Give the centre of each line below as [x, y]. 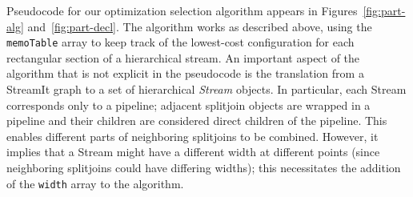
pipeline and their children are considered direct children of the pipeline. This [197, 121]
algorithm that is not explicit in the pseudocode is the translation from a [185, 73]
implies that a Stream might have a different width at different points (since [193, 152]
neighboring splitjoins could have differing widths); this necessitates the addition [204, 167]
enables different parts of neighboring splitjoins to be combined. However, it [192, 136]
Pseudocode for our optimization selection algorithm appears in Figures [182, 10]
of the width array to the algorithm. [95, 183]
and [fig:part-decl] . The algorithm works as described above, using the [200, 26]
